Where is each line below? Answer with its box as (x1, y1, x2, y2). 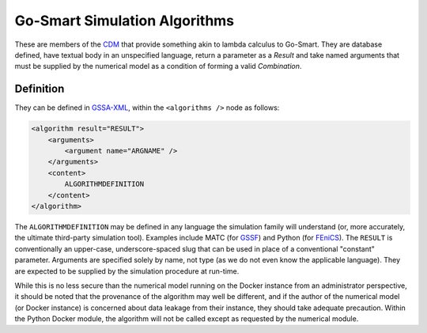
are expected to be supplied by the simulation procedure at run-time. (14, 266, 240, 276)
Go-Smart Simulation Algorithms (14, 12, 235, 29)
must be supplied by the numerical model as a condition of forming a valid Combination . (14, 62, 302, 71)
